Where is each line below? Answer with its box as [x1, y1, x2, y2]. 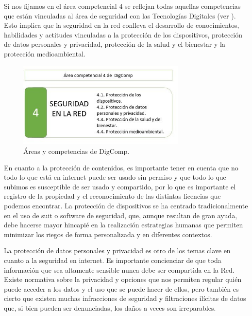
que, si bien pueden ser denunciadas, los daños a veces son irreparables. [4, 302, 216, 313]
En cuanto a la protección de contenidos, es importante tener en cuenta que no [4, 162, 238, 172]
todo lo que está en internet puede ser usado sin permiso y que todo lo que [4, 172, 226, 182]
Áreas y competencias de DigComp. [23, 146, 130, 156]
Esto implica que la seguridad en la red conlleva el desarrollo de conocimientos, [4, 20, 239, 30]
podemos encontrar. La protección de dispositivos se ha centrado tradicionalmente [4, 200, 248, 210]
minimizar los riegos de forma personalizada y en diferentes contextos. [4, 229, 212, 239]
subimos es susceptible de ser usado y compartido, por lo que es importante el [4, 181, 236, 191]
